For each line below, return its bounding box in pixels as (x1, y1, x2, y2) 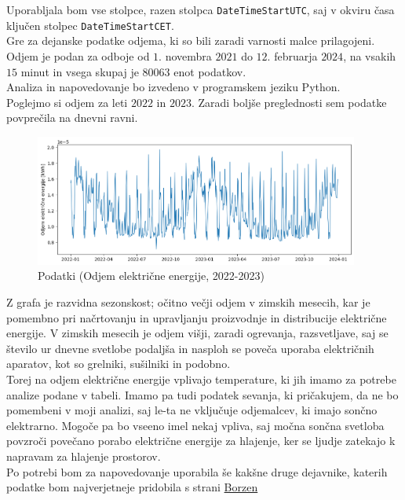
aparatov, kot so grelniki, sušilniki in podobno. (6, 355, 231, 372)
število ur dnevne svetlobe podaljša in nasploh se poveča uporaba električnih (6, 340, 374, 356)
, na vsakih (343, 47, 396, 64)
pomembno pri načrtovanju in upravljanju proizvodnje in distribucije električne (6, 309, 387, 325)
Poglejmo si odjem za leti (6, 94, 128, 110)
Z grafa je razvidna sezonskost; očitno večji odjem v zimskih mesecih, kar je (6, 294, 370, 311)
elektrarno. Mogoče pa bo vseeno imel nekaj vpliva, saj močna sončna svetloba (6, 417, 385, 433)
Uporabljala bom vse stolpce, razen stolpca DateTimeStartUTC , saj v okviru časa (6, 2, 395, 17)
